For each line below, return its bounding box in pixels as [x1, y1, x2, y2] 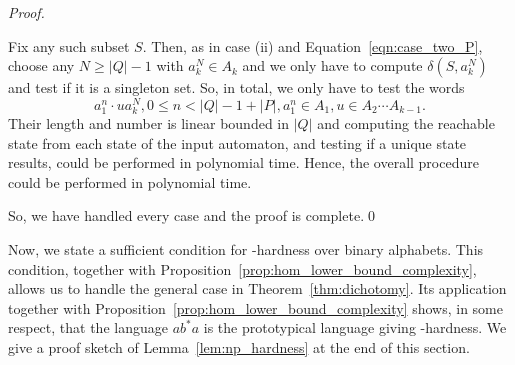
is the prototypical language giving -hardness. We [203, 317, 507, 338]
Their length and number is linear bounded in [8, 113, 290, 134]
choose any [8, 55, 75, 76]
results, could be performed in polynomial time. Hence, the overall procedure [8, 152, 479, 173]
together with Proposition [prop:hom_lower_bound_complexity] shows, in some [8, 297, 503, 318]
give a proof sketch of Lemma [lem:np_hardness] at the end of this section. [8, 336, 470, 357]
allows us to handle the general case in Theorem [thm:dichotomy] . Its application [8, 278, 507, 299]
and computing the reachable [317, 113, 495, 134]
